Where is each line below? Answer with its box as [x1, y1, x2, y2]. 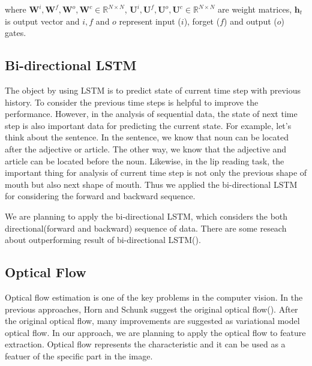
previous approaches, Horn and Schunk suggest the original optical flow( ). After [5, 302, 298, 315]
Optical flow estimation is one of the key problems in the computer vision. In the [5, 290, 303, 303]
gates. [5, 26, 26, 39]
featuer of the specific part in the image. [5, 349, 153, 362]
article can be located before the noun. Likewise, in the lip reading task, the [5, 154, 284, 167]
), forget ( [184, 14, 220, 27]
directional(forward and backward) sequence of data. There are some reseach [5, 221, 287, 234]
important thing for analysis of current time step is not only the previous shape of [5, 166, 307, 179]
